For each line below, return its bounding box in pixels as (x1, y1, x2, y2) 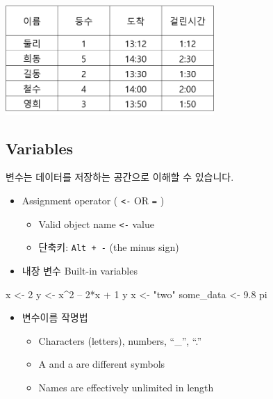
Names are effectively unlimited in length (38, 380, 214, 394)
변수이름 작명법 (22, 310, 88, 325)
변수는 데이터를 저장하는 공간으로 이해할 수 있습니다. (6, 170, 234, 184)
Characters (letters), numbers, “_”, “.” (38, 333, 202, 348)
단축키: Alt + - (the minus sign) (38, 240, 179, 254)
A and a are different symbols (38, 357, 165, 371)
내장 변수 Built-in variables (22, 263, 138, 278)
